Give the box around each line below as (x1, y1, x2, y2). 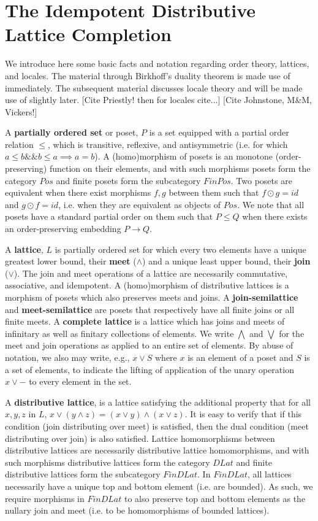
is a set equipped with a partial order (149, 126, 289, 139)
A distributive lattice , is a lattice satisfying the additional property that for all (5, 395, 311, 408)
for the (279, 326, 305, 339)
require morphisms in (5, 492, 85, 504)
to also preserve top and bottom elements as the (124, 492, 306, 504)
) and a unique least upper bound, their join (142, 255, 311, 268)
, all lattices (248, 468, 292, 480)
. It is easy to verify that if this (184, 407, 302, 420)
